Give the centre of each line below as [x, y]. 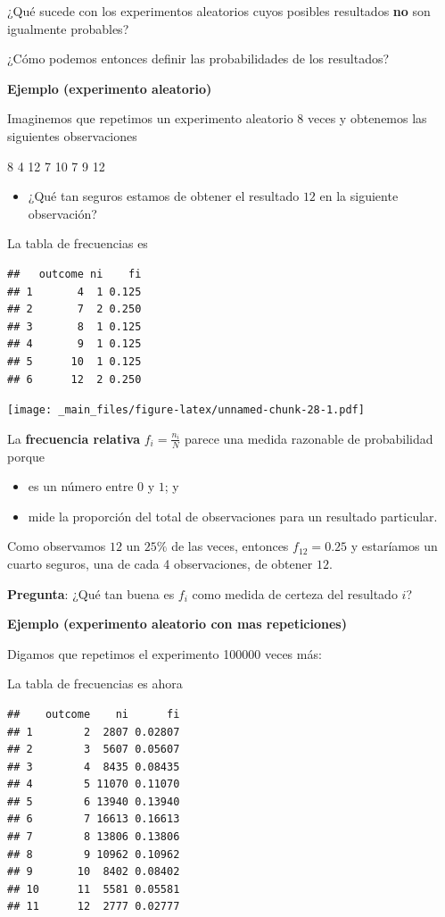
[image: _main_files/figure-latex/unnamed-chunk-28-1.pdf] [186, 410]
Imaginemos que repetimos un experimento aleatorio [150, 118]
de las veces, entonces [230, 546]
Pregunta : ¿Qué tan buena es [91, 593]
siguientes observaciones [72, 135]
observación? [62, 213]
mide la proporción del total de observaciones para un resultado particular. [233, 516]
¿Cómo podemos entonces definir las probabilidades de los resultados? [198, 58]
